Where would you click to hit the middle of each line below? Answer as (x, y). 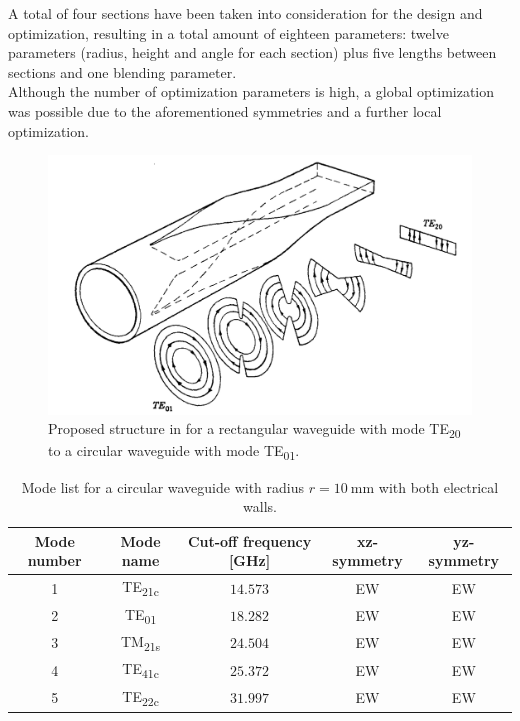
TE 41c (140, 670)
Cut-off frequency (249, 540)
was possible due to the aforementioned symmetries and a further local (225, 110)
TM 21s (140, 642)
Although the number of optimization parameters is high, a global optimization (251, 91)
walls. (260, 506)
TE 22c (140, 697)
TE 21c (140, 588)
